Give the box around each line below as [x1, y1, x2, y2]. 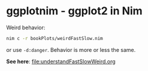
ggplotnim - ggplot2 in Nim [6, 4, 143, 18]
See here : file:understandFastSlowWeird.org [6, 58, 116, 65]
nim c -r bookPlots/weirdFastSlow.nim [6, 35, 103, 41]
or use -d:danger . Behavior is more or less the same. [6, 46, 136, 53]
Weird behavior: [6, 24, 46, 31]
